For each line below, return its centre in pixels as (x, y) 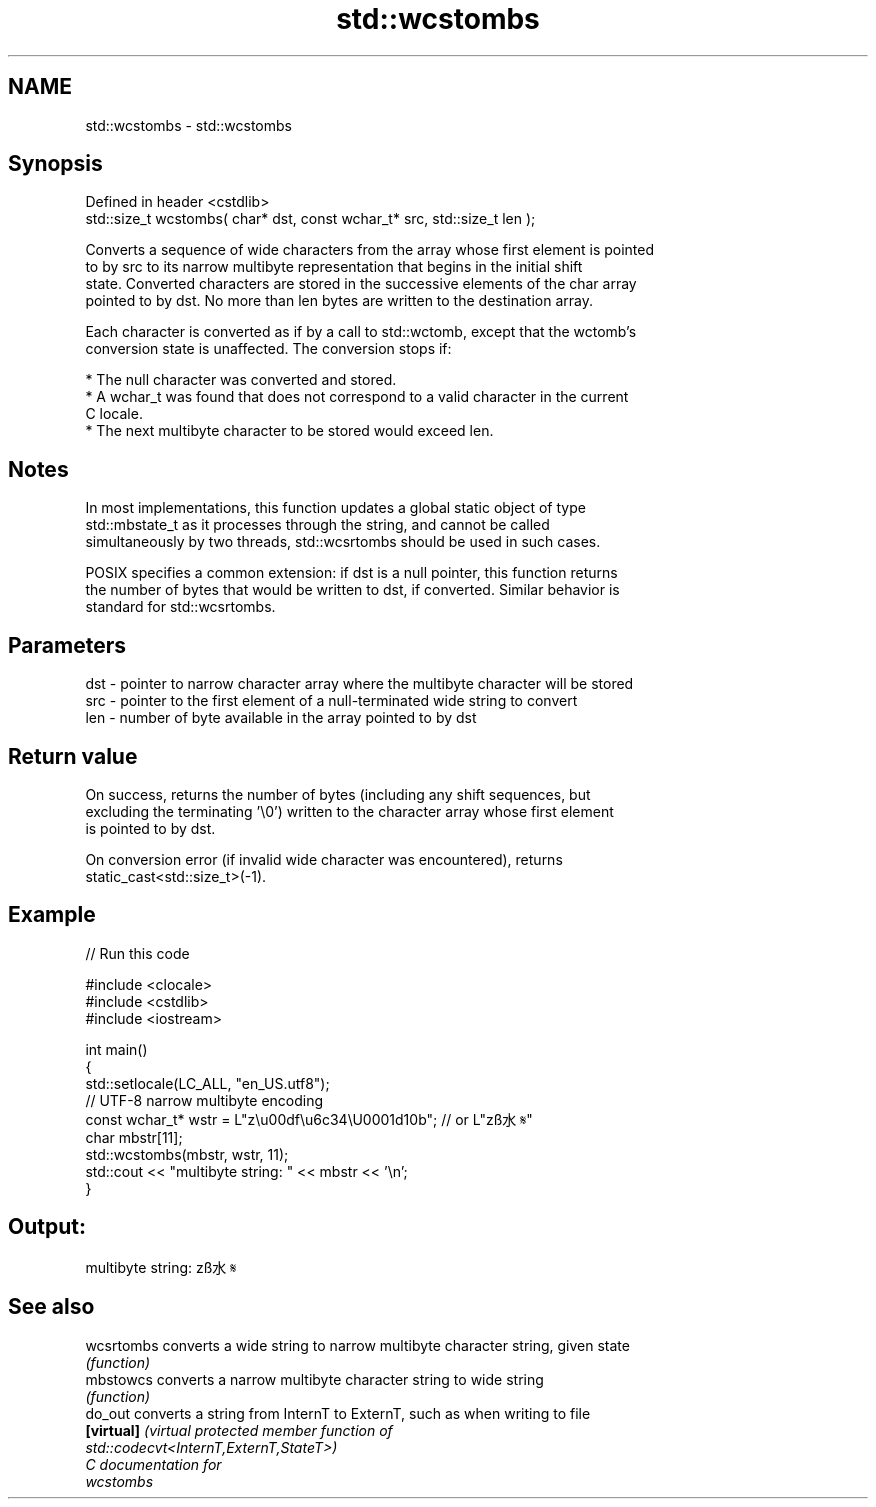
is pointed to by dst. (150, 828)
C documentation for (153, 1464)
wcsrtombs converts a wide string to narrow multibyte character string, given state (357, 1345)
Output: (47, 1227)
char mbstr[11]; (134, 1137)
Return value (73, 756)
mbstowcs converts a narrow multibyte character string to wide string (314, 1379)
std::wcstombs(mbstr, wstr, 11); (187, 1154)
